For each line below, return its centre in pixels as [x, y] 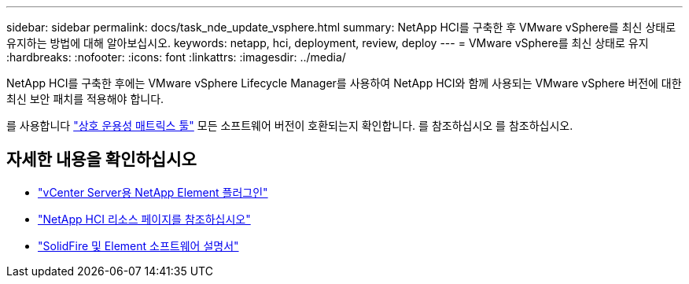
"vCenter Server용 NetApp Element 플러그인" [153, 192]
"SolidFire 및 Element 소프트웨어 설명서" [138, 245]
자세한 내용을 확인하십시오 [101, 160]
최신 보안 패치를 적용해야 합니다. [85, 99]
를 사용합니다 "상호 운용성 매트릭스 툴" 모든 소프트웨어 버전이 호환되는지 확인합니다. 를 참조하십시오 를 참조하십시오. [290, 125]
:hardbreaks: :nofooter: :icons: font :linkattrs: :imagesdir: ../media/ [176, 57]
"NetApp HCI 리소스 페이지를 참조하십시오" [144, 219]
